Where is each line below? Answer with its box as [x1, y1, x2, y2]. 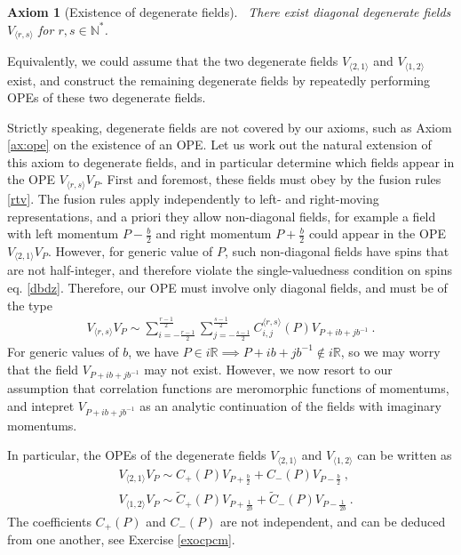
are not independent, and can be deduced [219, 511, 446, 530]
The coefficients [7, 511, 91, 530]
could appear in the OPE [308, 224, 446, 243]
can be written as [357, 446, 452, 464]
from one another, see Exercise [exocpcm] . [7, 530, 235, 549]
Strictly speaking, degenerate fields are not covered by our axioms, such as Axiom [7, 117, 452, 136]
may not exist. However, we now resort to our [144, 359, 393, 378]
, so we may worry [340, 342, 441, 360]
